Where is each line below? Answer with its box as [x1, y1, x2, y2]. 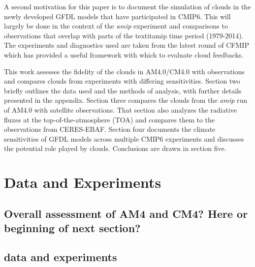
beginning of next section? [4, 220, 141, 236]
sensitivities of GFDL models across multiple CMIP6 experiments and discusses [4, 133, 244, 144]
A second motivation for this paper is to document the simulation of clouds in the [4, 1, 251, 11]
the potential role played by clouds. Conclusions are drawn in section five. [4, 143, 226, 153]
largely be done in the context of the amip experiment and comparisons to [4, 21, 228, 31]
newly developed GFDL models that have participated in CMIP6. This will [4, 11, 231, 21]
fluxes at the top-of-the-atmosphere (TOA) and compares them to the [4, 114, 215, 124]
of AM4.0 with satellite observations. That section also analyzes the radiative [4, 104, 237, 115]
